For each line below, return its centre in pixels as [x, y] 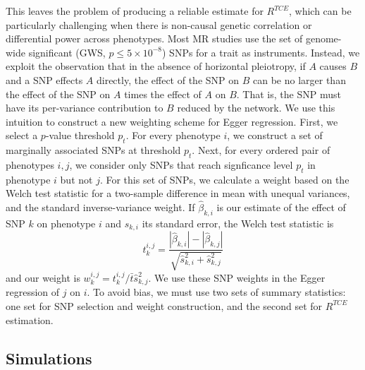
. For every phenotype [173, 135]
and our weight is [43, 277]
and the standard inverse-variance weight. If [100, 207]
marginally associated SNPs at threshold [93, 150]
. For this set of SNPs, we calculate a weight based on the [224, 179]
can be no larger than [299, 79]
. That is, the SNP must [289, 94]
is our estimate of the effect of [281, 207]
